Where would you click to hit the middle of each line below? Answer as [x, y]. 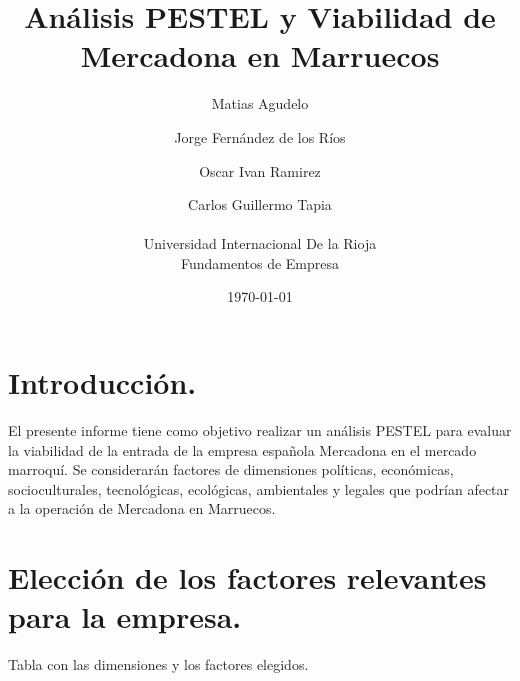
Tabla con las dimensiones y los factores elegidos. [158, 664]
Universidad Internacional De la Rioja [260, 243]
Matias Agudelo [260, 103]
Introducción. [102, 382]
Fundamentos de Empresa [260, 262]
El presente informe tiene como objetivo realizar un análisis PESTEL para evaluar [260, 430]
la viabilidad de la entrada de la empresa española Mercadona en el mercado [242, 449]
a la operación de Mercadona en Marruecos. [142, 508]
